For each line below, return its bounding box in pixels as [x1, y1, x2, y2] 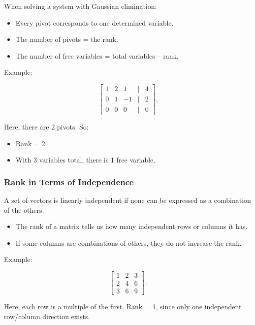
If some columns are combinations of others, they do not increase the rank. [15, 237, 242, 248]
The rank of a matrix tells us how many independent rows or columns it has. [15, 221, 248, 231]
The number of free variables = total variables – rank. [15, 50, 179, 61]
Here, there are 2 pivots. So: [4, 122, 89, 132]
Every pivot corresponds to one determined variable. [15, 17, 174, 28]
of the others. [4, 204, 44, 215]
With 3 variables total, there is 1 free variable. [15, 155, 156, 165]
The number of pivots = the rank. [15, 34, 119, 44]
